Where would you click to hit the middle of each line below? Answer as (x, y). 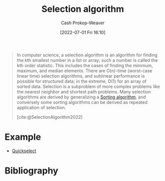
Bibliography (31, 171)
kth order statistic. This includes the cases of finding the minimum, (85, 65)
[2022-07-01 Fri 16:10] (82, 32)
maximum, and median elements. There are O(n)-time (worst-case (84, 71)
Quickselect (24, 151)
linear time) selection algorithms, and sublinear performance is (81, 76)
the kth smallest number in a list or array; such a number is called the (87, 60)
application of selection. (41, 107)
